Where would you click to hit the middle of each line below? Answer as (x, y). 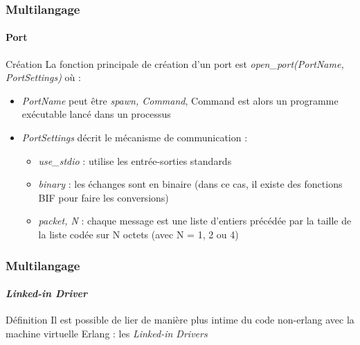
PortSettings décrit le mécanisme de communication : (135, 138)
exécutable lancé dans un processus (96, 114)
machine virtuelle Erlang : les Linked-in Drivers (107, 333)
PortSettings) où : (43, 77)
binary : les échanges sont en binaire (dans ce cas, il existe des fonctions (190, 184)
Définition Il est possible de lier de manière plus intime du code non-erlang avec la (180, 320)
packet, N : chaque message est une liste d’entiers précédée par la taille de (195, 221)
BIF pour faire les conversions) (103, 197)
